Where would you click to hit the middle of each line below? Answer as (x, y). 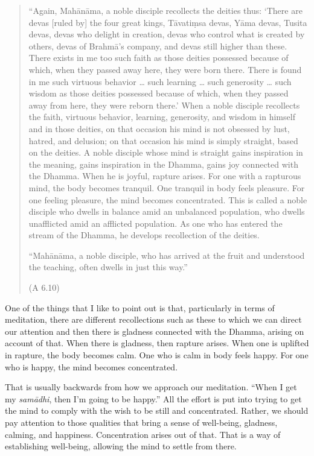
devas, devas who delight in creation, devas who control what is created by (167, 34)
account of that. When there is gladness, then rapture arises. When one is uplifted (157, 343)
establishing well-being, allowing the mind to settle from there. (121, 446)
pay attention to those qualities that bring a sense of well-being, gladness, (141, 422)
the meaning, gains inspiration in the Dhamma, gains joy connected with (163, 164)
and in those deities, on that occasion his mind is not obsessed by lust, (159, 128)
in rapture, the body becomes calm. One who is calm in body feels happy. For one (157, 355)
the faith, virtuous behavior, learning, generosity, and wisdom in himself (162, 117)
